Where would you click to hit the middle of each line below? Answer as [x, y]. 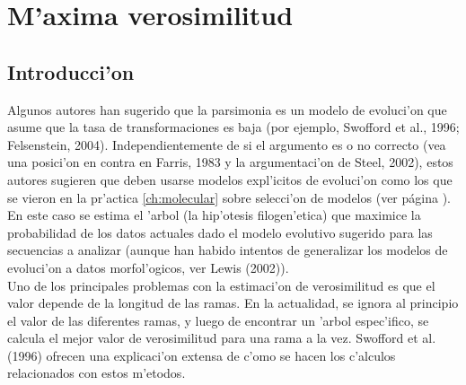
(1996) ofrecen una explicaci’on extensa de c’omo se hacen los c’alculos [202, 355]
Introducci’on [71, 71]
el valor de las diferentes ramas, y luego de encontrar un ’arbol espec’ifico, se [218, 320]
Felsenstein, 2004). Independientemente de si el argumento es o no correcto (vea [227, 144]
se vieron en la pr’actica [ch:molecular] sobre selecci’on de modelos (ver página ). [229, 197]
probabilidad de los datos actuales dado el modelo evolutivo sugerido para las [220, 232]
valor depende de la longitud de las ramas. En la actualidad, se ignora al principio [233, 303]
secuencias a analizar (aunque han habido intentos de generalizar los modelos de [228, 250]
